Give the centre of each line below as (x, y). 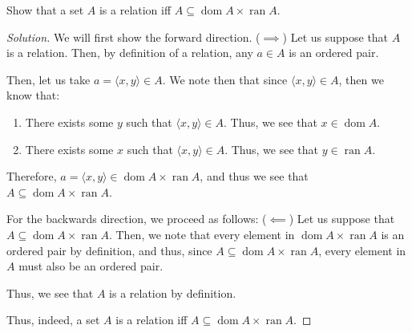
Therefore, (32, 176)
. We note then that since (225, 79)
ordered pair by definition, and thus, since (109, 250)
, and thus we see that (254, 176)
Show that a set (45, 10)
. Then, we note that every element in (202, 234)
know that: (33, 95)
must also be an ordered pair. (91, 266)
